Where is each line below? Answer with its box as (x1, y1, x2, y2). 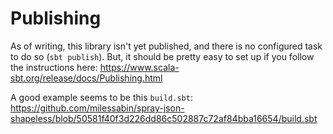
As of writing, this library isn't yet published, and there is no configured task (10, 40, 323, 52)
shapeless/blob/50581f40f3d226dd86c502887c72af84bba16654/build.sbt (10, 112, 318, 124)
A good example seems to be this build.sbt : (10, 91, 193, 103)
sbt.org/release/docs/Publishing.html (10, 72, 163, 84)
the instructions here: (10, 61, 98, 73)
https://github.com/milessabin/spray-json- (10, 102, 185, 114)
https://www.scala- (99, 61, 180, 73)
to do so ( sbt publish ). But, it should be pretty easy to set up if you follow (10, 50, 315, 62)
